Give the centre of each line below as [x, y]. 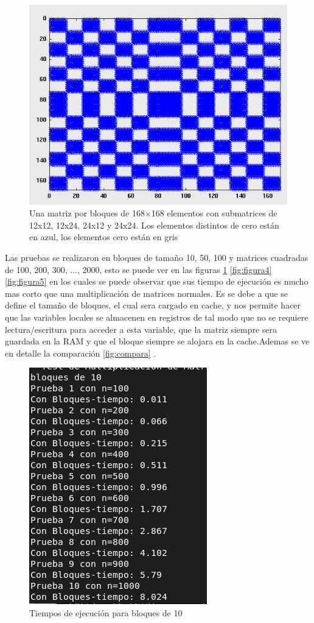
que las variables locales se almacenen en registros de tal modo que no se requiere [157, 317]
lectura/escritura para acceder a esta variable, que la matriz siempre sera [141, 329]
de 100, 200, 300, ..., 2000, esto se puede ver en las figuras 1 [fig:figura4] [138, 269]
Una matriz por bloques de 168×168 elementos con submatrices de [153, 213]
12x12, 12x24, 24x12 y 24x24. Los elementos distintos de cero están [154, 225]
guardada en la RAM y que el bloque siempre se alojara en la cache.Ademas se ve [157, 341]
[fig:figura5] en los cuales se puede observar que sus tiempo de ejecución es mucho [157, 281]
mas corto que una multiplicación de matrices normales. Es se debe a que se [147, 293]
